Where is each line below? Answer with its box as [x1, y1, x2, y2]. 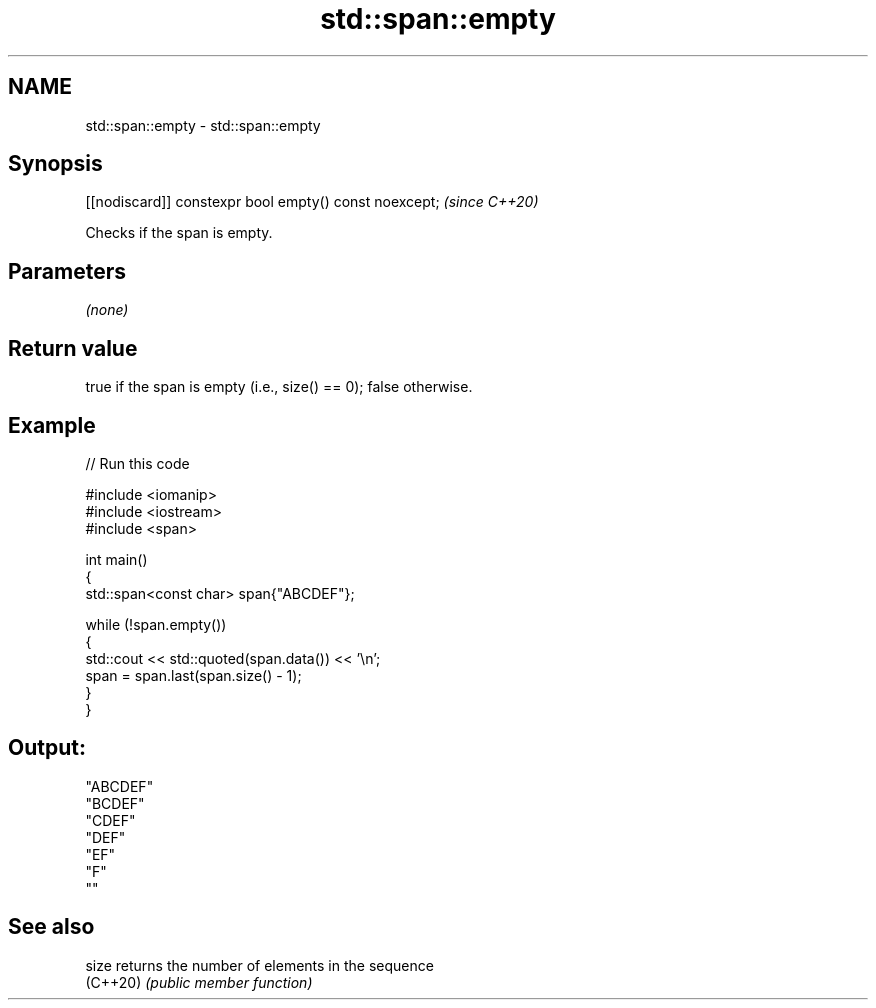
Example [8, 412, 96, 438]
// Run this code [85, 454, 190, 472]
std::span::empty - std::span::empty [85, 116, 321, 134]
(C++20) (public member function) [85, 973, 313, 991]
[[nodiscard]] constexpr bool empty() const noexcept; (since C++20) [85, 193, 539, 211]
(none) [85, 301, 129, 319]
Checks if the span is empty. [85, 224, 273, 242]
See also [8, 914, 95, 940]
